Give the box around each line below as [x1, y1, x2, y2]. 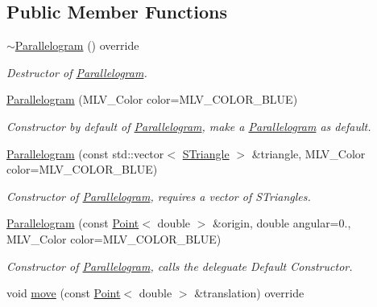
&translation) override [194, 284, 304, 301]
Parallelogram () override [14, 37, 139, 54]
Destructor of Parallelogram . [6, 63, 147, 80]
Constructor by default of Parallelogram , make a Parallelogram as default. [6, 117, 371, 134]
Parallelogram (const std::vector [6, 145, 164, 162]
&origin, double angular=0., [213, 215, 351, 231]
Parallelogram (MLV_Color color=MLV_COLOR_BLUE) [6, 91, 298, 108]
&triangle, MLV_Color [251, 145, 366, 162]
